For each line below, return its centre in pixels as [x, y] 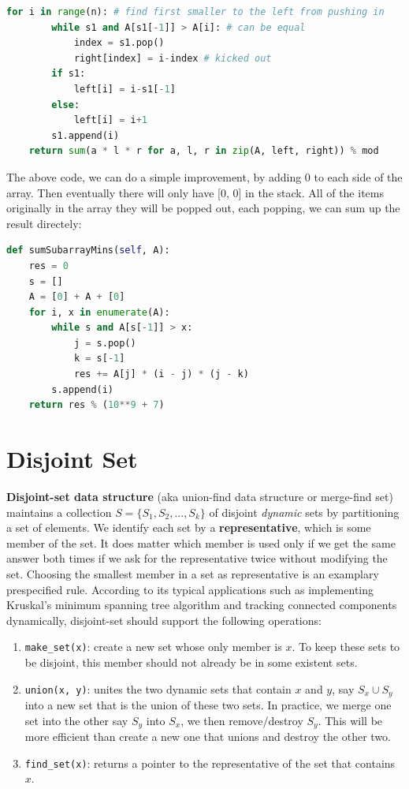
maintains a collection [59, 512]
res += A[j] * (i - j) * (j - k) [161, 374]
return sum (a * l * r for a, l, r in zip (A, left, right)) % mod [204, 151]
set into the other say [76, 720]
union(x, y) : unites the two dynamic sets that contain [158, 688]
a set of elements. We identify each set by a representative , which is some [189, 527]
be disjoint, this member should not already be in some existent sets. [191, 662]
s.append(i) [83, 389]
